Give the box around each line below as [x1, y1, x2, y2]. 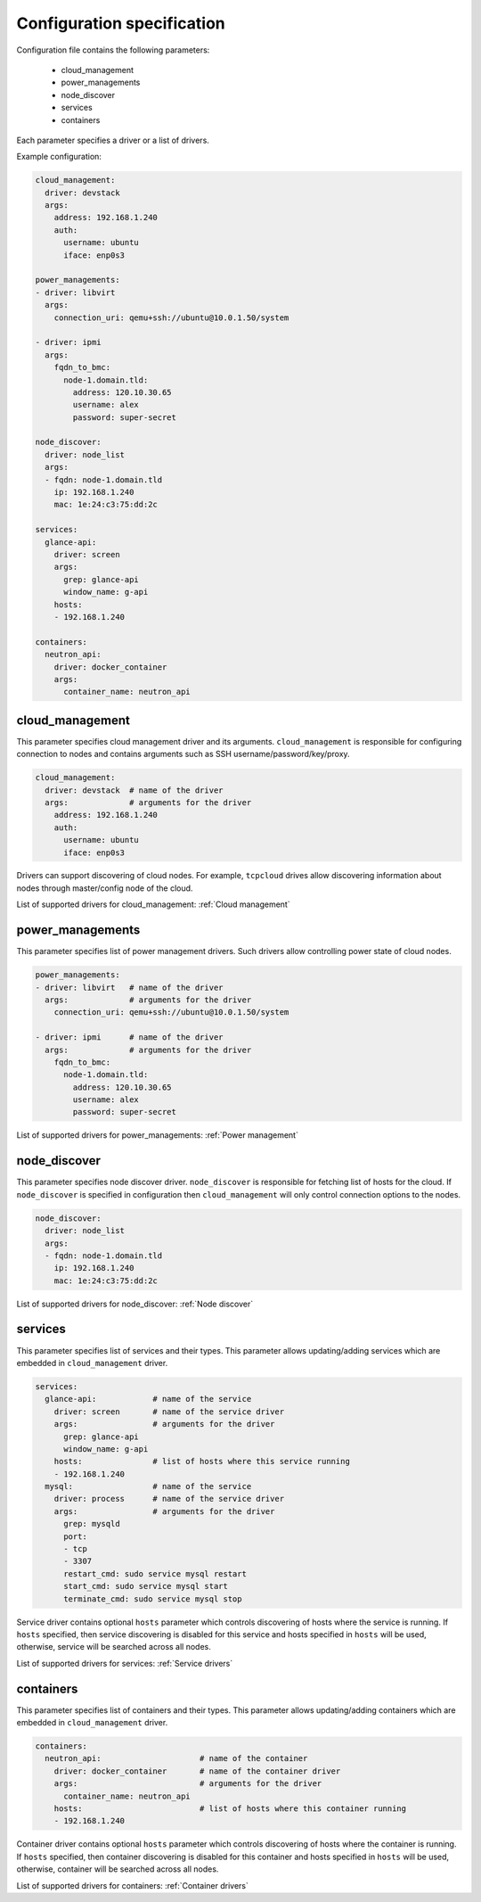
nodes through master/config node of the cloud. [16, 883, 193, 893]
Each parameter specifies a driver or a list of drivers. [16, 135, 209, 145]
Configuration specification [16, 13, 226, 33]
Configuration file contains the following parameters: [16, 45, 210, 55]
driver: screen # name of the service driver [53, 1406, 285, 1417]
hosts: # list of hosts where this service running [53, 1456, 351, 1467]
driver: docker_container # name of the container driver [53, 1766, 341, 1776]
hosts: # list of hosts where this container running [53, 1803, 407, 1814]
